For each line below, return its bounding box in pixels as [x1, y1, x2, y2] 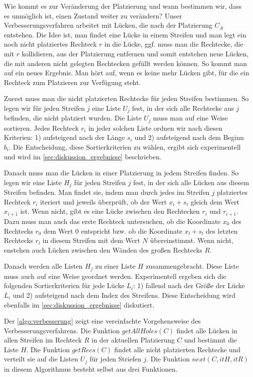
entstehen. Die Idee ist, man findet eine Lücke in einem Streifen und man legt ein [4, 29, 246, 39]
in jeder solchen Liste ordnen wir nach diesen [88, 122, 223, 133]
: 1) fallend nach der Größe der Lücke [133, 280, 245, 291]
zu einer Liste [95, 261, 136, 271]
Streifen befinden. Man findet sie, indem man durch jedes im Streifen [4, 187, 210, 197]
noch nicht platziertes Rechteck [4, 39, 97, 49]
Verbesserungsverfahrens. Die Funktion [4, 325, 120, 335]
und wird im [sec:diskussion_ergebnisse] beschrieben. [4, 151, 162, 161]
